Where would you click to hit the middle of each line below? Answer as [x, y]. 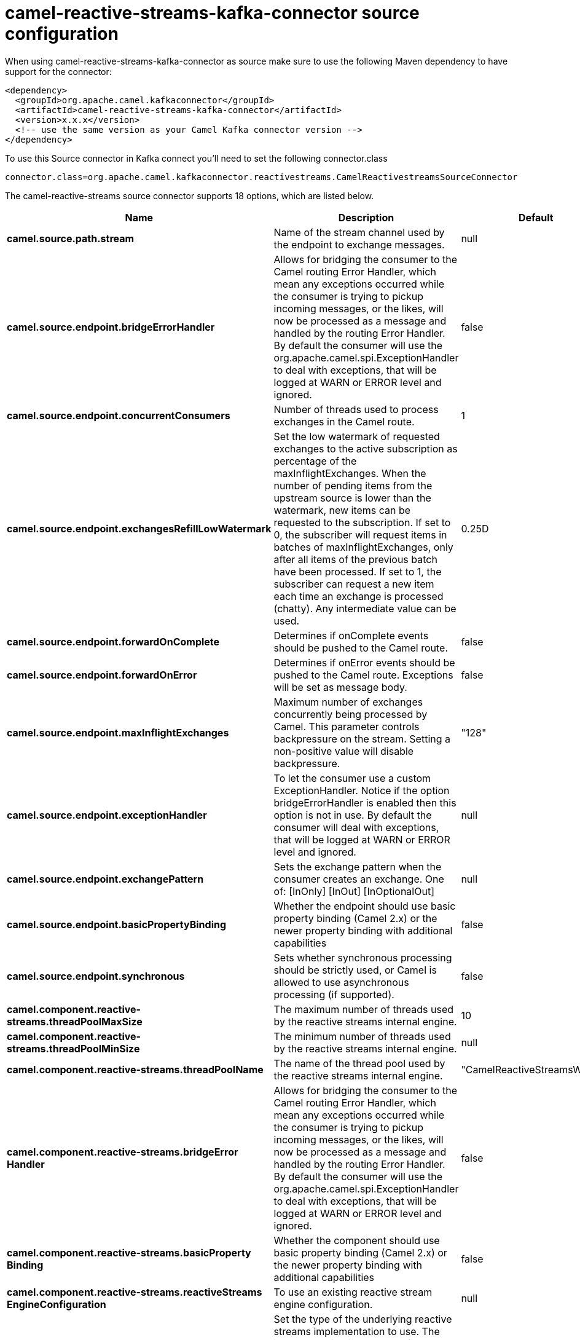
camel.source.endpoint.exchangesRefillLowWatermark [139, 528]
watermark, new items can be [342, 510]
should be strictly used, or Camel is [355, 970]
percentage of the [315, 461]
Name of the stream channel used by [359, 232]
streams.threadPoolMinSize [73, 1048]
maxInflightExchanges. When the [350, 473]
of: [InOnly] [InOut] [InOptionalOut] [354, 891]
